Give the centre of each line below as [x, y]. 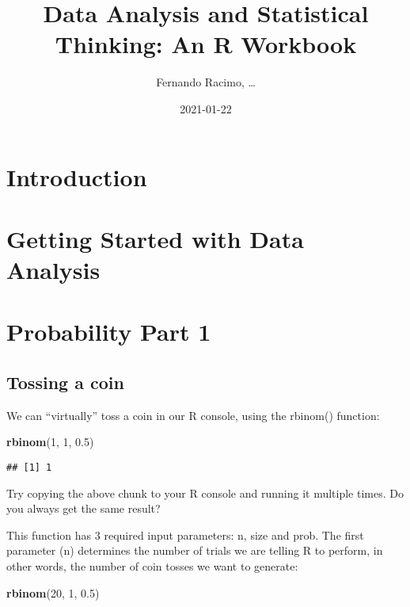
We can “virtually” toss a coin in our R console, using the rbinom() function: [193, 415]
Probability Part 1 [109, 332]
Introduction [77, 176]
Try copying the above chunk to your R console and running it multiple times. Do [205, 492]
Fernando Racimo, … [206, 82]
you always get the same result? [84, 508]
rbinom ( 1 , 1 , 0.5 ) [50, 442]
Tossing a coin [65, 382]
